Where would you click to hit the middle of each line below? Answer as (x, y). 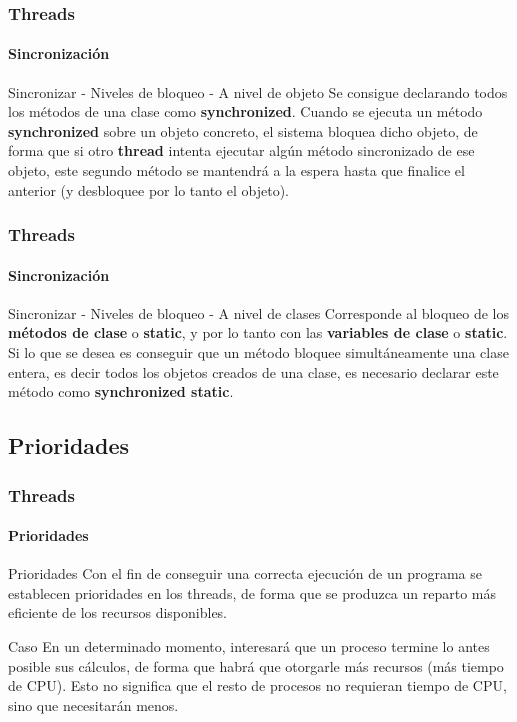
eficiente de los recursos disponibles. (118, 612)
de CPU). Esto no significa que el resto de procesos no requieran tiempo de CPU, (257, 685)
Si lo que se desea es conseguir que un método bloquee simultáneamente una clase (258, 352)
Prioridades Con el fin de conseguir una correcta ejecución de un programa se (245, 573)
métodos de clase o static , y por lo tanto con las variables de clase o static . (258, 332)
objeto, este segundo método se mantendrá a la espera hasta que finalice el (236, 170)
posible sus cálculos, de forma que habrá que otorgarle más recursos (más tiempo (256, 665)
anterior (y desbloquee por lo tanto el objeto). (148, 189)
